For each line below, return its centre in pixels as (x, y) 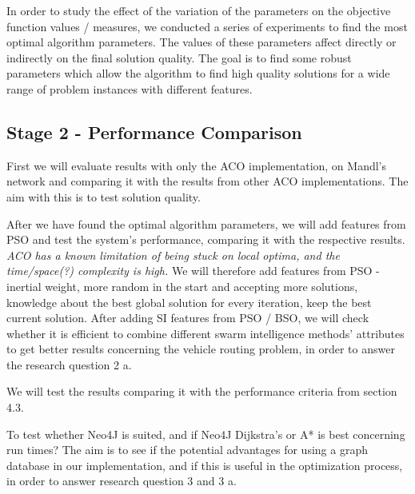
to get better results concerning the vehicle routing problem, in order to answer (201, 349)
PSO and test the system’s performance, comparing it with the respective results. (206, 239)
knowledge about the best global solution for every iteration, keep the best (189, 302)
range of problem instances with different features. (130, 88)
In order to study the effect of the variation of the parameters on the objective (199, 10)
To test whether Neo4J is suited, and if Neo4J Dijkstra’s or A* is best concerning (206, 434)
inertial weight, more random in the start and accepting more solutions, (182, 286)
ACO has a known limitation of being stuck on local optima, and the (173, 255)
